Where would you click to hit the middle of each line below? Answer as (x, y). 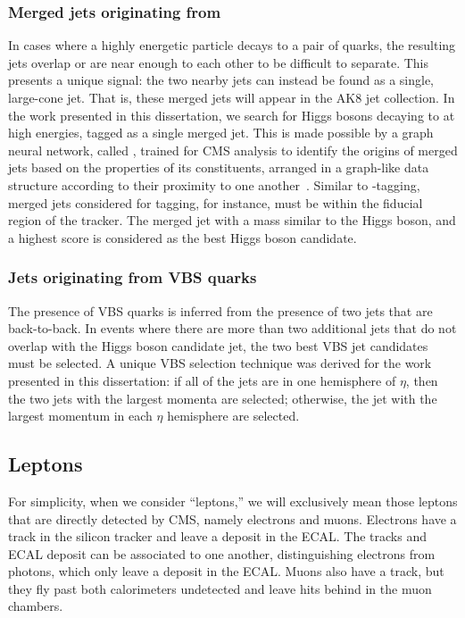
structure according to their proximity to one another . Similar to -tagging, (214, 184)
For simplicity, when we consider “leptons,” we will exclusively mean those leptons (233, 501)
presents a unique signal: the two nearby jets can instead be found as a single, (221, 80)
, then (422, 380)
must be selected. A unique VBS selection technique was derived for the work (220, 363)
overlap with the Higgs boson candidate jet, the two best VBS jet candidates (218, 345)
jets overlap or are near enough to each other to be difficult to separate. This (218, 62)
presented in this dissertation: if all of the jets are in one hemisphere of (202, 380)
